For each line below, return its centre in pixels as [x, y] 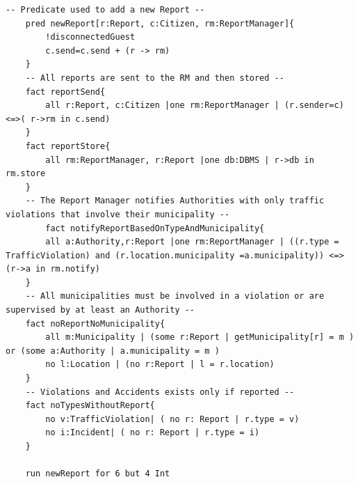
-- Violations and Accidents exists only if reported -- [160, 392]
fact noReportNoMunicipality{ [95, 323]
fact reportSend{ [65, 92]
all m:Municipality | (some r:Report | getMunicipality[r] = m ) [200, 337]
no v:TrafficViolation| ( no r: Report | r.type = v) [172, 419]
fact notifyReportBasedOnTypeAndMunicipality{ [155, 228]
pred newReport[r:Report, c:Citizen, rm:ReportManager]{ [160, 23]
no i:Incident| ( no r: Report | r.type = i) [153, 433]
